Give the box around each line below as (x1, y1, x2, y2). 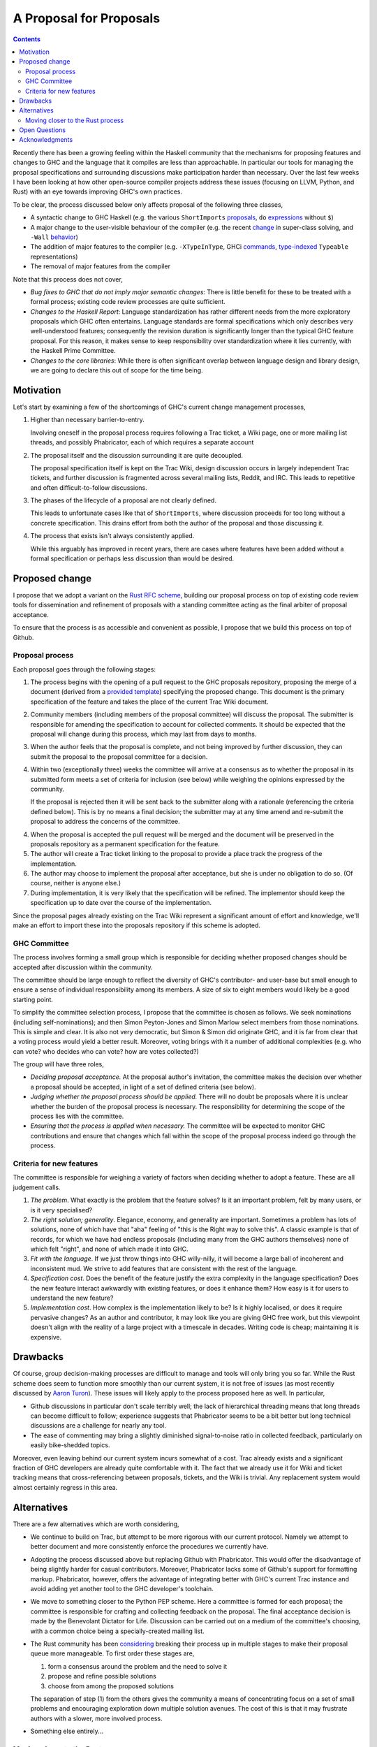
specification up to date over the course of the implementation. (30, 899, 212, 907)
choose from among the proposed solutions (47, 1681, 175, 1690)
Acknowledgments (19, 136, 73, 144)
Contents (13, 35, 41, 43)
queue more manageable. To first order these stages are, (30, 1649, 195, 1658)
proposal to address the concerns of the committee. (30, 818, 181, 826)
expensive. (30, 1333, 62, 1341)
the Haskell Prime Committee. (30, 347, 116, 355)
